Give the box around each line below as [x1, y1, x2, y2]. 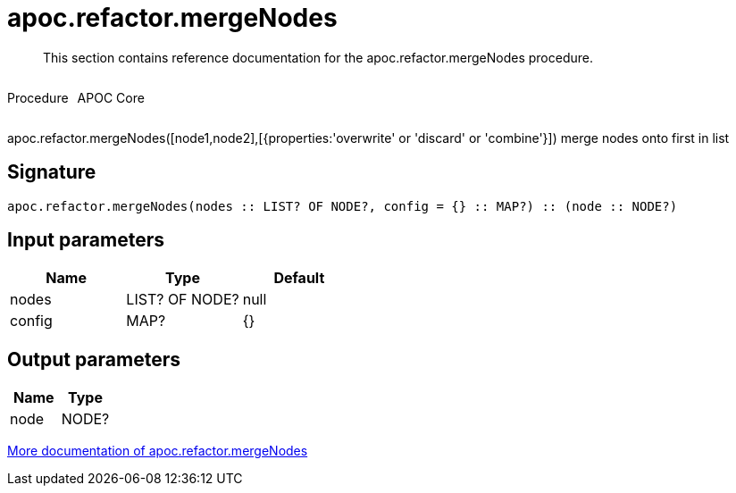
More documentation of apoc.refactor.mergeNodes [7, 443, 308, 459]
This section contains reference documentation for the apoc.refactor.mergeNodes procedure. [43, 49, 593, 65]
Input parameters [7, 229, 165, 252]
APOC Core [77, 89, 145, 105]
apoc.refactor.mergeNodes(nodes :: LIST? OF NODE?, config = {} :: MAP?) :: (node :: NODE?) [7, 198, 678, 213]
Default [273, 269, 325, 288]
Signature [7, 161, 96, 184]
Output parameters [7, 347, 180, 371]
